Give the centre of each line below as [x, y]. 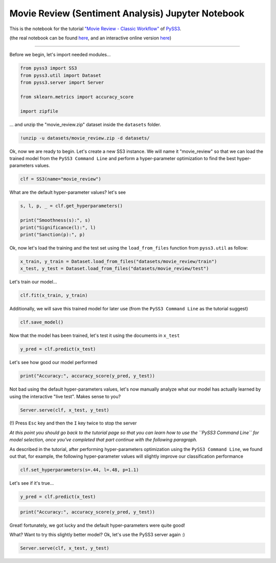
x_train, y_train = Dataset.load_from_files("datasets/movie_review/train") [119, 261]
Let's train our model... [33, 282]
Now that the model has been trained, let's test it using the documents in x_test [95, 335]
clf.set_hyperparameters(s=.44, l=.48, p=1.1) [79, 470]
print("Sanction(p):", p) [53, 234]
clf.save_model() [42, 322]
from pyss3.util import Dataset [61, 75]
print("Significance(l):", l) [58, 227]
